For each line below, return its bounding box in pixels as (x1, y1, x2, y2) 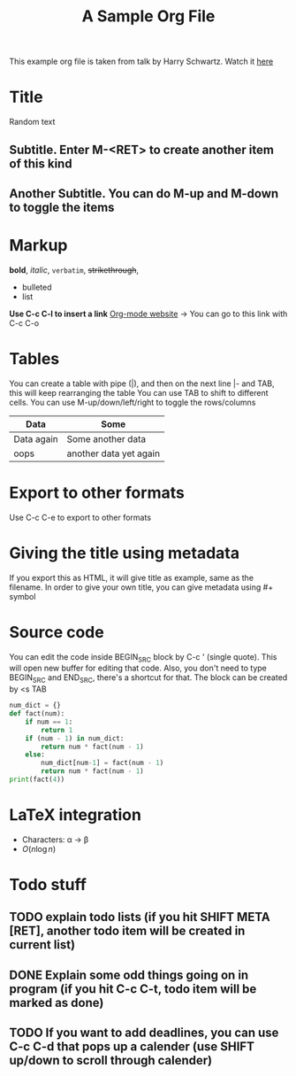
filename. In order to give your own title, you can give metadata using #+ (9, 582, 274, 592)
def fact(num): (9, 709, 65, 718)
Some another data (66, 432, 147, 445)
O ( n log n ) (21, 843, 56, 854)
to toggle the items (9, 199, 115, 214)
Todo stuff (9, 875, 87, 895)
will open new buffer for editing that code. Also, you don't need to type (9, 662, 268, 674)
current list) (9, 937, 76, 953)
